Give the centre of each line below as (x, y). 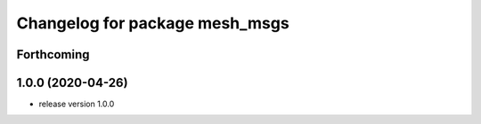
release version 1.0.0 (77, 104)
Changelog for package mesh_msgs (153, 23)
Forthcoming (53, 54)
